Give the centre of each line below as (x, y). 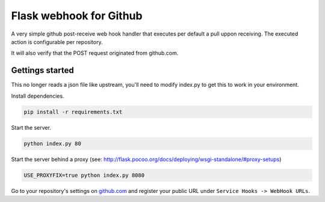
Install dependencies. (38, 96)
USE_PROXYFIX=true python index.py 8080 (84, 175)
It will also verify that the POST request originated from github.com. (95, 53)
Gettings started (43, 70)
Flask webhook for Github (77, 16)
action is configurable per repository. (57, 42)
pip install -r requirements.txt (73, 112)
